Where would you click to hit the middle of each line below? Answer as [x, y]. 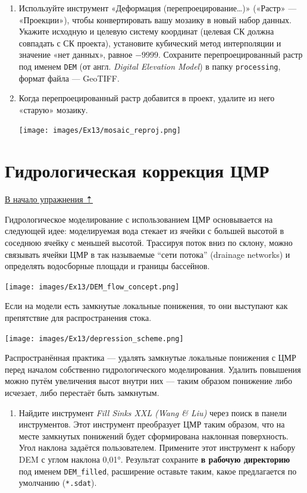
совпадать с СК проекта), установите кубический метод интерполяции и [150, 43]
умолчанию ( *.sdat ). [58, 483]
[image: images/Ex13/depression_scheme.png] [94, 338]
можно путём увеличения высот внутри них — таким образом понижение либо [148, 381]
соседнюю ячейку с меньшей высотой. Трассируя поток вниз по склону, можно [149, 242]
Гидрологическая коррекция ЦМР [137, 171]
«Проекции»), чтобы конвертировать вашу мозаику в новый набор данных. [155, 19]
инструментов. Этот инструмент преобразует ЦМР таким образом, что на [152, 424]
